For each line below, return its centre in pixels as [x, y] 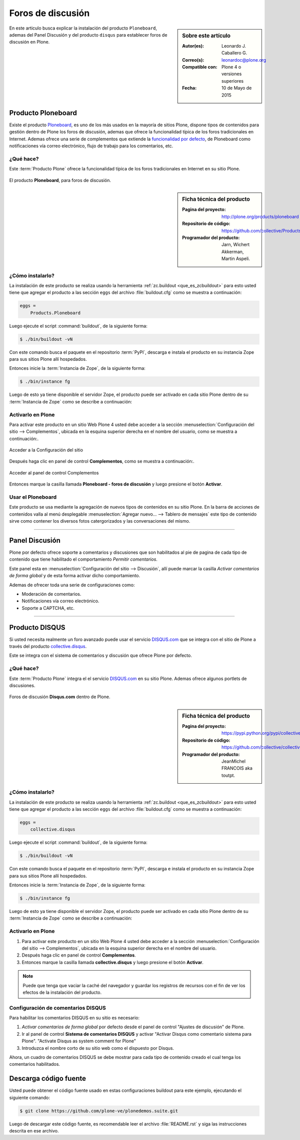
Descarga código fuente [47, 1079]
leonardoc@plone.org [244, 60]
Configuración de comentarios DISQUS [57, 1008]
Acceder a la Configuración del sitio [46, 450]
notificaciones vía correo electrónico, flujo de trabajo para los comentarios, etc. [91, 146]
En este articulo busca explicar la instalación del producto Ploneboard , [83, 28]
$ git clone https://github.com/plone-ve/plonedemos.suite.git [99, 1111]
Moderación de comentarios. [51, 594]
